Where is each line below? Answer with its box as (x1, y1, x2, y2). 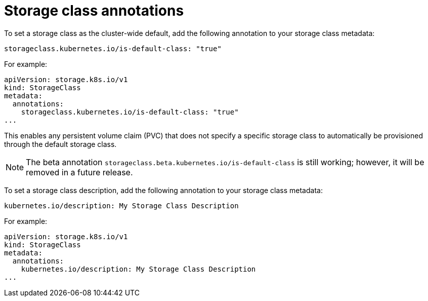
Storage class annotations (4, 2, 184, 19)
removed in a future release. (26, 167, 133, 177)
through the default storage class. (4, 139, 117, 148)
